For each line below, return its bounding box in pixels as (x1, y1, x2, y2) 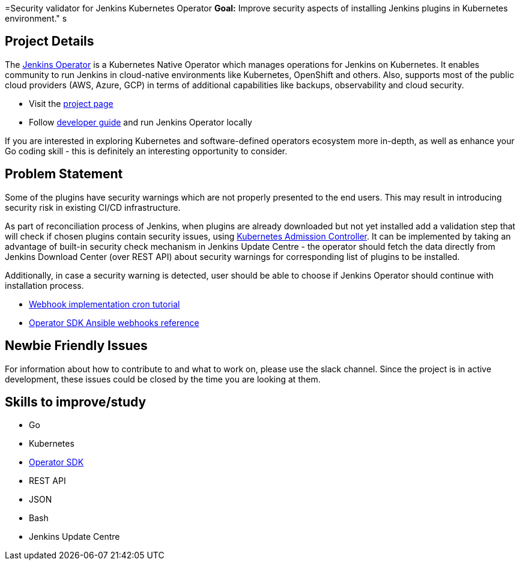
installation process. (5, 280, 84, 291)
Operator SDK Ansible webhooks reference (29, 317, 199, 328)
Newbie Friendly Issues (5, 338, 148, 354)
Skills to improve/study (5, 394, 147, 409)
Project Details (5, 34, 94, 49)
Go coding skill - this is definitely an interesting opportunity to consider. (5, 145, 288, 156)
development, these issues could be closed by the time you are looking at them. (5, 373, 321, 384)
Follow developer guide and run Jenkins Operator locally (29, 116, 252, 127)
